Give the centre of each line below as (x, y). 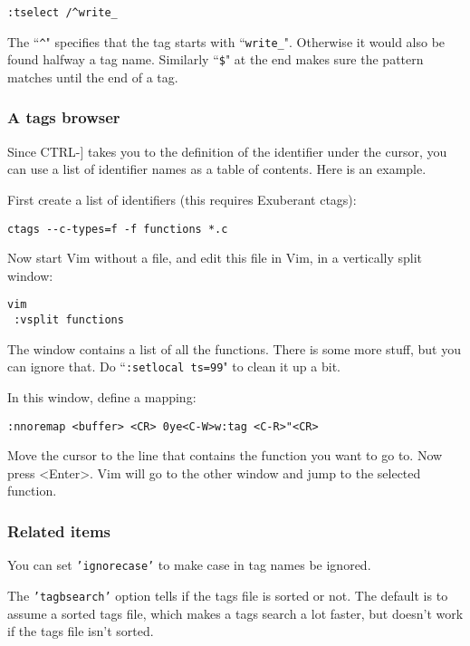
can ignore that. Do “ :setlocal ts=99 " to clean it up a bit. (174, 366)
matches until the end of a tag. (93, 77)
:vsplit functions (69, 320)
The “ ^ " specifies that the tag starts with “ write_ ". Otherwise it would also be (226, 41)
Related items (59, 530)
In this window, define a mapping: (102, 396)
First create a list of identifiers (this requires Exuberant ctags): (182, 199)
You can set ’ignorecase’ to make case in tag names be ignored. (189, 565)
